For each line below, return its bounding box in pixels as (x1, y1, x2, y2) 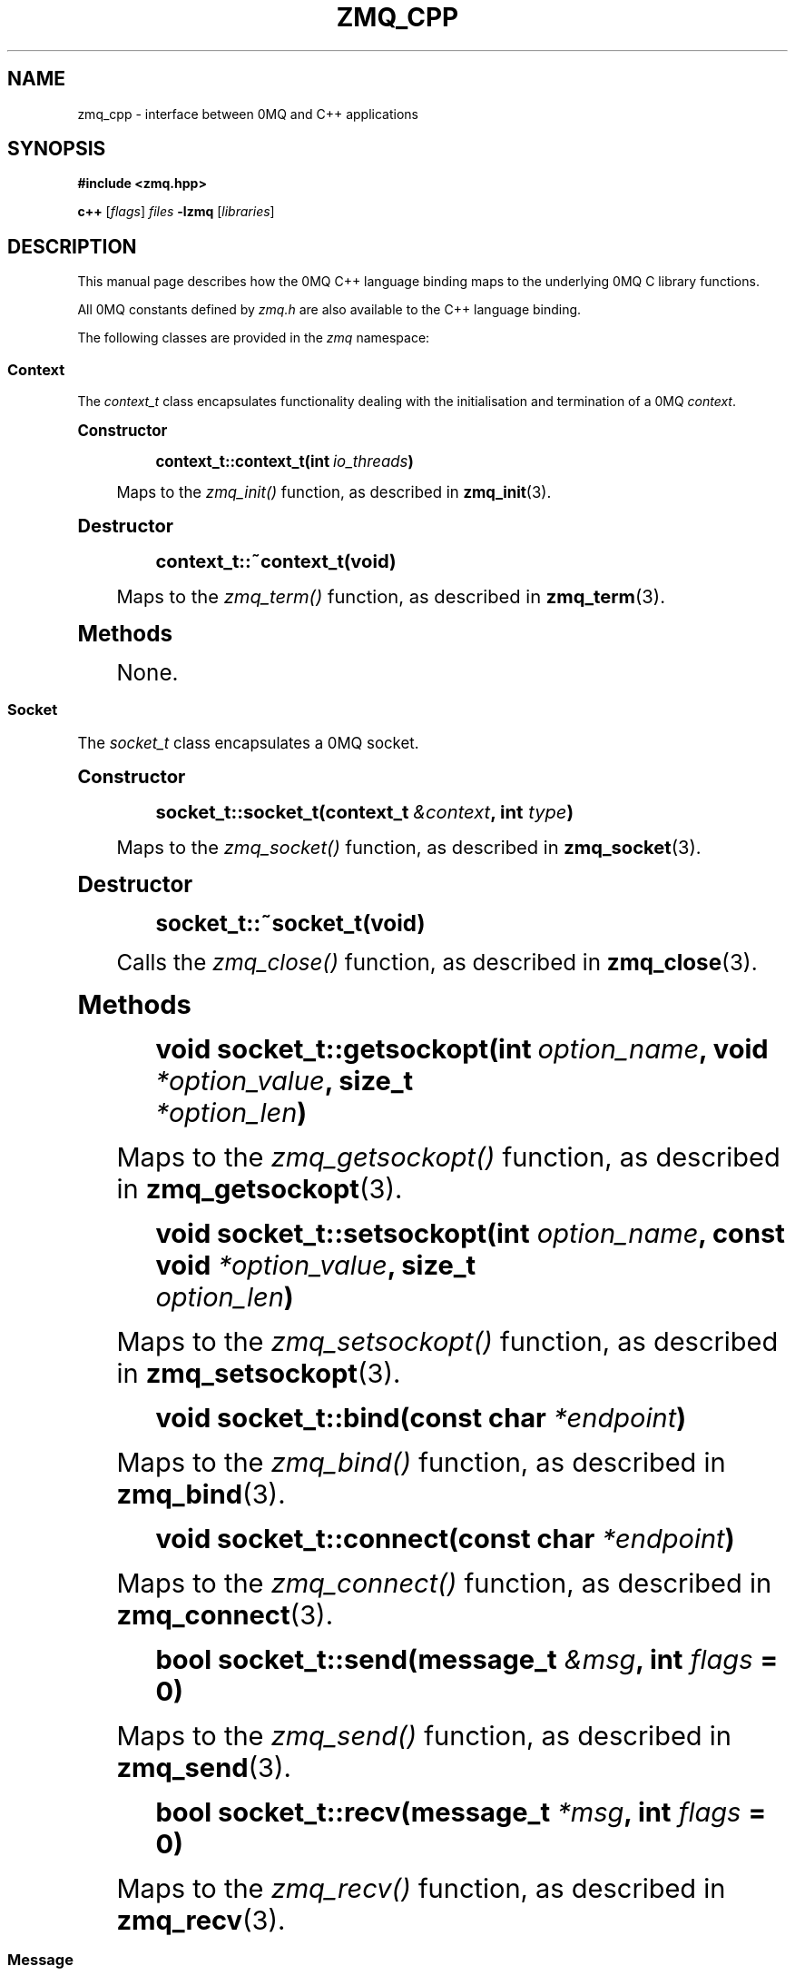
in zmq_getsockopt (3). (116, 1172, 403, 1205)
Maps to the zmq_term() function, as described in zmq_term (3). (116, 585, 665, 609)
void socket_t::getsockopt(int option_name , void (155, 1032, 769, 1065)
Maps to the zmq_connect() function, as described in (116, 1566, 772, 1599)
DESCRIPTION (7, 234, 137, 258)
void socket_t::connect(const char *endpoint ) (155, 1522, 735, 1554)
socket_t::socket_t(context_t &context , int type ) (155, 799, 574, 823)
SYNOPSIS (7, 137, 106, 161)
